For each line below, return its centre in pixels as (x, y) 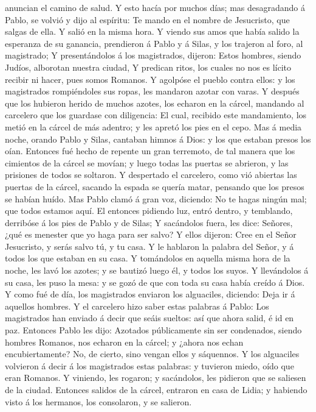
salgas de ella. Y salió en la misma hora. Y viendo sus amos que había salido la (152, 31)
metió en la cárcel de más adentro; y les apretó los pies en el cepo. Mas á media (153, 126)
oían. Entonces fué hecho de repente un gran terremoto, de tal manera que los (150, 151)
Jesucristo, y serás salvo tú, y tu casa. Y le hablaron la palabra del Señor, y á (149, 246)
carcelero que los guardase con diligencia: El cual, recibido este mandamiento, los (156, 115)
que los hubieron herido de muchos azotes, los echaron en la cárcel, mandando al (155, 103)
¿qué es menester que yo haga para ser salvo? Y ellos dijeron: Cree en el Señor (151, 234)
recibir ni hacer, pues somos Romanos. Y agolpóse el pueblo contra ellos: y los (150, 79)
